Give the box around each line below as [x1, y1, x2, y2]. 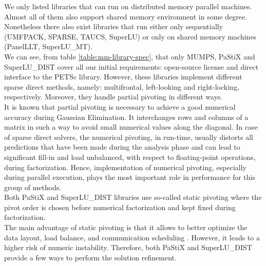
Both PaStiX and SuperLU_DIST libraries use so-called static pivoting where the [4, 192, 262, 202]
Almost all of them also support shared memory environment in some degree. [4, 11, 248, 22]
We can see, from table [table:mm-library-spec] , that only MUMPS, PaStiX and [4, 51, 255, 62]
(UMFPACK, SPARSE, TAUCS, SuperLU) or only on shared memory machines [4, 31, 257, 42]
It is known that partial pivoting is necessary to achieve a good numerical [4, 101, 236, 112]
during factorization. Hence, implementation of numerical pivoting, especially [4, 161, 246, 172]
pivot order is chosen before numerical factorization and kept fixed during [4, 201, 236, 212]
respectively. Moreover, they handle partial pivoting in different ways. [4, 91, 223, 102]
